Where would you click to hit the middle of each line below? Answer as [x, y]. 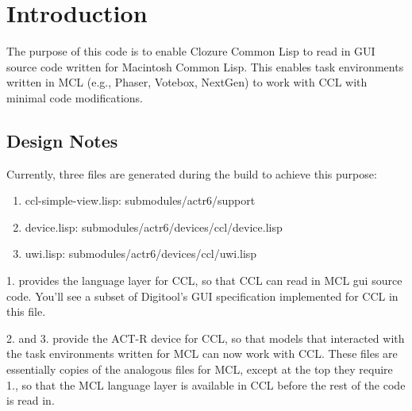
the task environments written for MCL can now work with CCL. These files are [202, 353]
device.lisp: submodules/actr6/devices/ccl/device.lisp [154, 227]
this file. [26, 311]
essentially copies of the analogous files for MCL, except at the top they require [200, 369]
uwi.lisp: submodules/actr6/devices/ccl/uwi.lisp [141, 254]
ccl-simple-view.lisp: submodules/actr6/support [140, 200]
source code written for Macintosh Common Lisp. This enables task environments [205, 66]
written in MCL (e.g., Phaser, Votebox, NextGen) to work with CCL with [187, 82]
